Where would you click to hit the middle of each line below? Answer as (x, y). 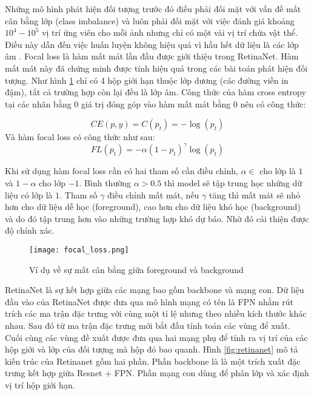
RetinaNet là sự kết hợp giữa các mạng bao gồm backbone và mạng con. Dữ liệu (155, 290)
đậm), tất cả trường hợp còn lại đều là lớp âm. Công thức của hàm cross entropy (155, 92)
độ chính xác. (30, 230)
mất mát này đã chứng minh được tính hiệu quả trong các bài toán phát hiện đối (156, 68)
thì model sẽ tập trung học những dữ (233, 183)
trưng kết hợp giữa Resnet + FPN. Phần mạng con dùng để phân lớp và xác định (157, 373)
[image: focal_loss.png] (79, 250)
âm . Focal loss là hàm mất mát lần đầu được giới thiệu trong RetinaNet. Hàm (152, 56)
